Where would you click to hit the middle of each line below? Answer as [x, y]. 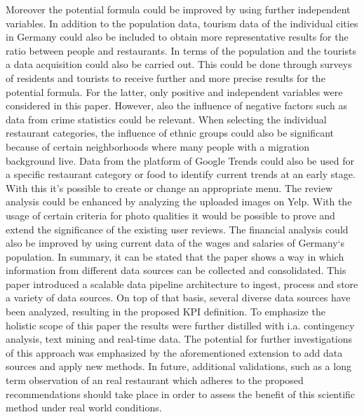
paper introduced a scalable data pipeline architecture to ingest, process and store [182, 283]
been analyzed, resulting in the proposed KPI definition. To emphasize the [166, 312]
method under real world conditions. [84, 408]
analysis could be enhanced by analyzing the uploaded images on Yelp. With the [179, 201]
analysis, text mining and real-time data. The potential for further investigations [179, 339]
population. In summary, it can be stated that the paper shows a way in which [175, 256]
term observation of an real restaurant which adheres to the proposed [155, 380]
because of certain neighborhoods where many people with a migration [158, 146]
